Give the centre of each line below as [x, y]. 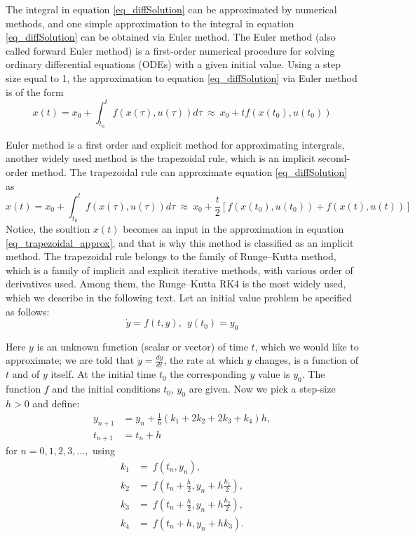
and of [26, 374]
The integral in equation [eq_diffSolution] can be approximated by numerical [171, 9]
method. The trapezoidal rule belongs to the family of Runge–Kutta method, [171, 256]
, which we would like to [307, 346]
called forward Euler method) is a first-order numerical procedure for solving [170, 50]
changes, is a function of [307, 360]
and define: [56, 403]
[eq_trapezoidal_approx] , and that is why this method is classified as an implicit [180, 242]
